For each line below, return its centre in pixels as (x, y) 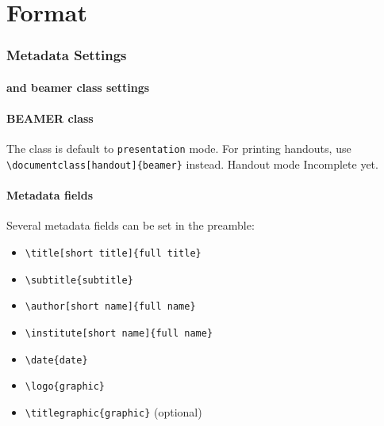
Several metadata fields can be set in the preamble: (131, 225)
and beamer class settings (78, 87)
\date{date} (56, 360)
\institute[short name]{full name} (119, 333)
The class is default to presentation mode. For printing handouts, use (179, 148)
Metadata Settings (67, 55)
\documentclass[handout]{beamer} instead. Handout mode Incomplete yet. (192, 164)
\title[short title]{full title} (113, 253)
